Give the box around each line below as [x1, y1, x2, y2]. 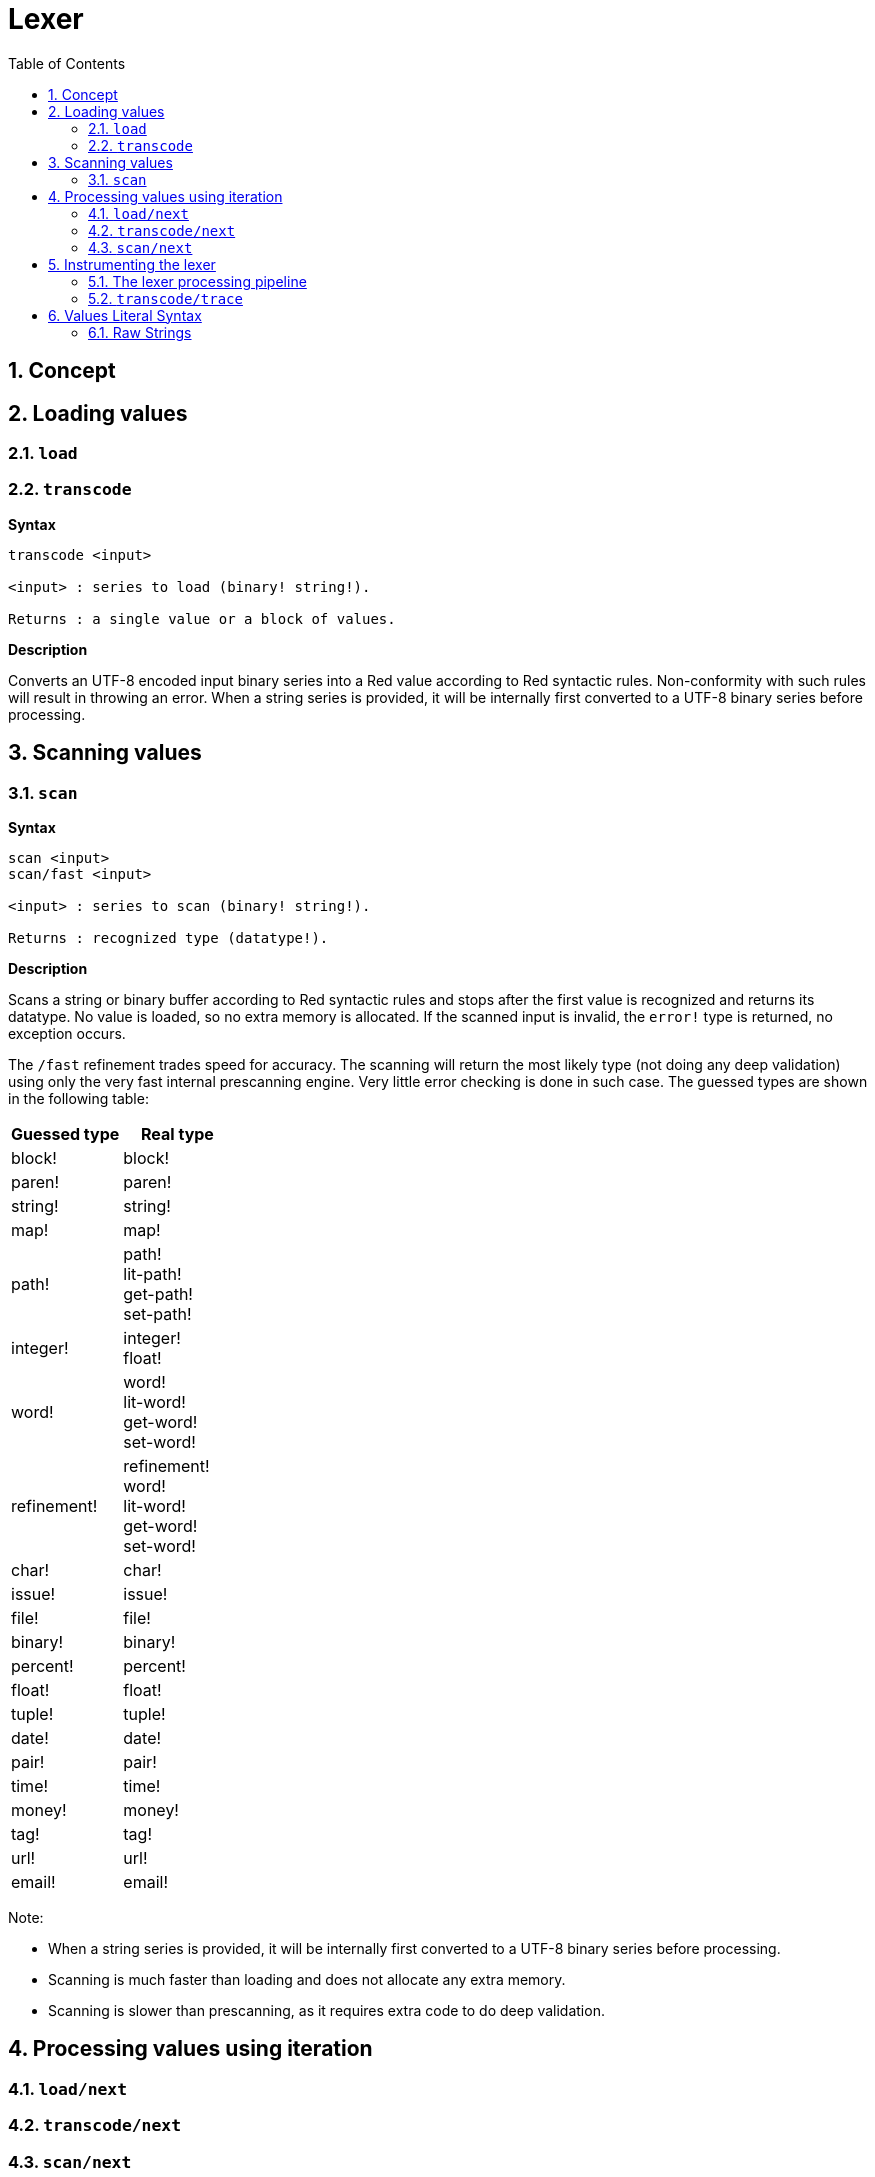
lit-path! [123, 1263, 182, 1284]
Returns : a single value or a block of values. [8, 610, 396, 627]
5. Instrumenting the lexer [48, 255, 216, 273]
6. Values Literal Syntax [48, 306, 202, 324]
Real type [141, 1123, 214, 1144]
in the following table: [8, 1089, 149, 1107]
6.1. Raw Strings [88, 323, 192, 341]
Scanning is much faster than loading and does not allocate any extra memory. [48, 1970, 566, 1988]
